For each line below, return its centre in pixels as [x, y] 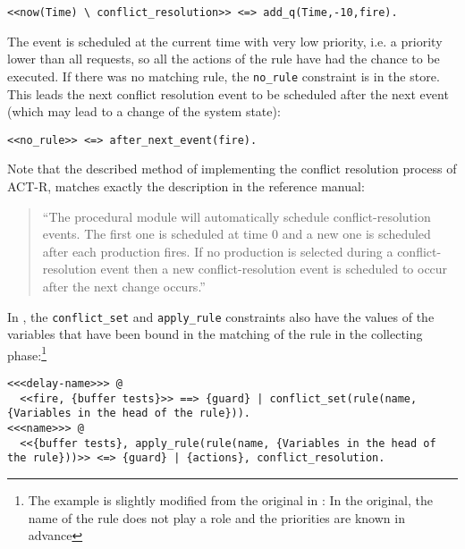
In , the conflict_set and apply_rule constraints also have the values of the [221, 316]
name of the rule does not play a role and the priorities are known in [216, 517]
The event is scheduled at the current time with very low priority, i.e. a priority [225, 41]
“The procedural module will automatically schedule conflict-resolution [237, 216]
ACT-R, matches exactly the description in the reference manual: [186, 186]
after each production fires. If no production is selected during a [218, 251]
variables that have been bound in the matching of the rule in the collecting [215, 334]
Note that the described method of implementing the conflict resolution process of [232, 169]
